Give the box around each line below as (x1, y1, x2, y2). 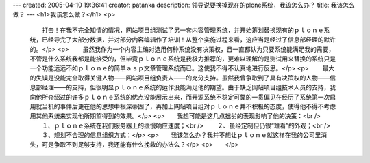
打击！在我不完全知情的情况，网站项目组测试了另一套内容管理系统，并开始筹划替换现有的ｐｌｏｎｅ (41, 26, 324, 34)
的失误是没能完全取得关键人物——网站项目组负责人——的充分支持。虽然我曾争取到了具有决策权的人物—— (29, 74, 330, 82)
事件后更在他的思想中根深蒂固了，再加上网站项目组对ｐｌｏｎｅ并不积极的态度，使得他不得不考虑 (59, 102, 336, 110)
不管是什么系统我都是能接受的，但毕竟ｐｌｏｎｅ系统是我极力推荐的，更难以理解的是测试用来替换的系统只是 (29, 55, 336, 63)
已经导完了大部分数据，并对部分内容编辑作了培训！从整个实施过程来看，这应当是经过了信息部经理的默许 (41, 35, 336, 44)
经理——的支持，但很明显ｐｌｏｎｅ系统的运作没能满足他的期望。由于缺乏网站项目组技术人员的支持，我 (41, 83, 336, 91)
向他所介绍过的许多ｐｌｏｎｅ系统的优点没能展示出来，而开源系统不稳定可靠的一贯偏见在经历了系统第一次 (29, 93, 330, 101)
